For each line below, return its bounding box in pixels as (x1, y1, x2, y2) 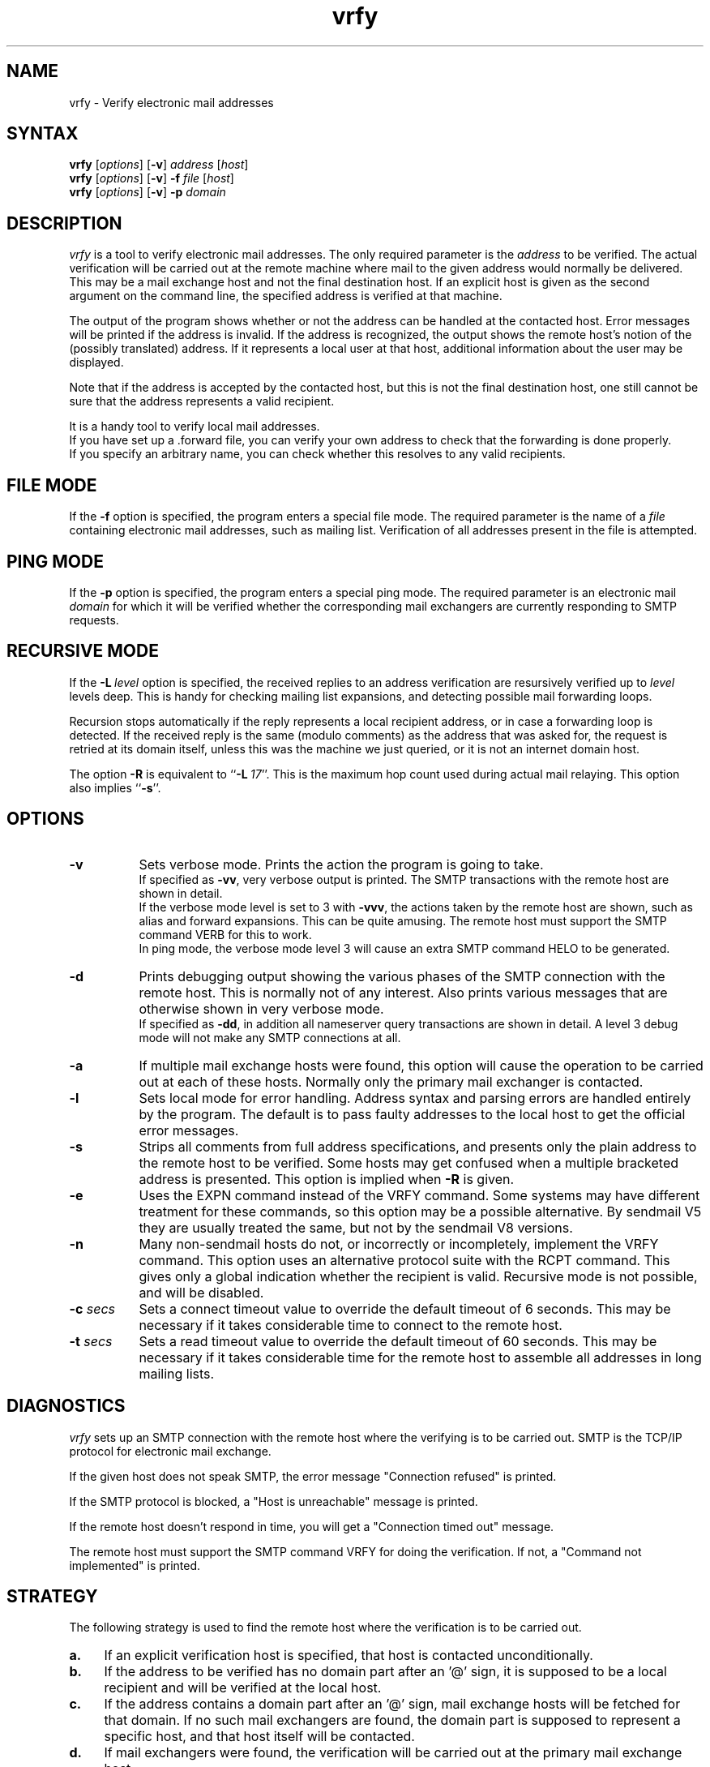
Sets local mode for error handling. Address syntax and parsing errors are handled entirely (139, 1089, 691, 1106)
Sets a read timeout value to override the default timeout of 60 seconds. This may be (139, 1332, 657, 1349)
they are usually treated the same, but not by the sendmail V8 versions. (139, 1219, 573, 1236)
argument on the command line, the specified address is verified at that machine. (69, 289, 503, 303)
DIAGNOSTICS (6, 1396, 126, 1417)
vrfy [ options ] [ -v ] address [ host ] (69, 157, 249, 172)
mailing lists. (139, 1365, 215, 1382)
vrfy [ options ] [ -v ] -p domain (69, 185, 226, 199)
